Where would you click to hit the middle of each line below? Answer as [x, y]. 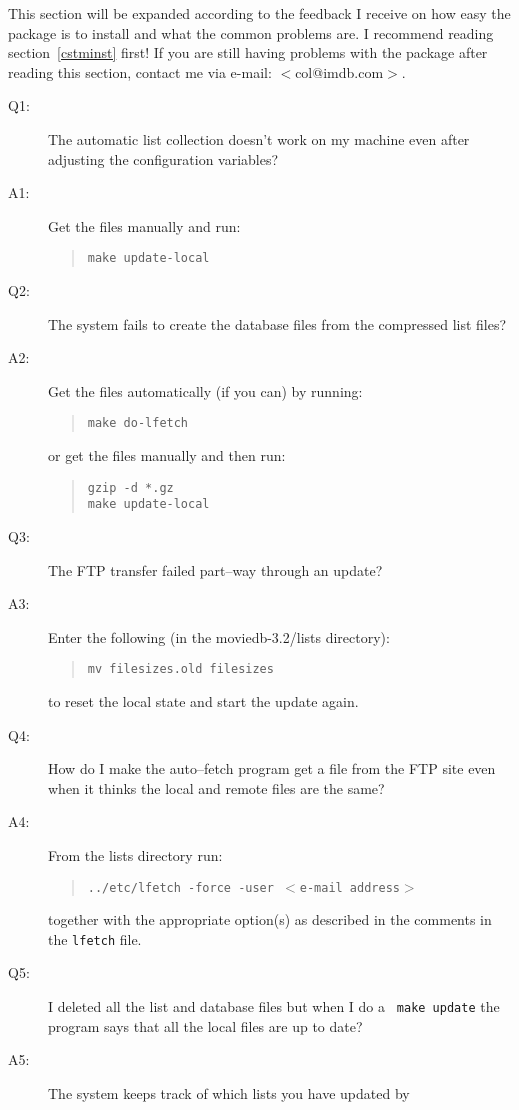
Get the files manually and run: [144, 225]
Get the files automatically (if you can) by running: [205, 390]
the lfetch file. [95, 938]
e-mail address [349, 887]
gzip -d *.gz [130, 487]
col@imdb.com [339, 71]
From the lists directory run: [135, 854]
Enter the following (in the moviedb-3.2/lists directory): [219, 636]
